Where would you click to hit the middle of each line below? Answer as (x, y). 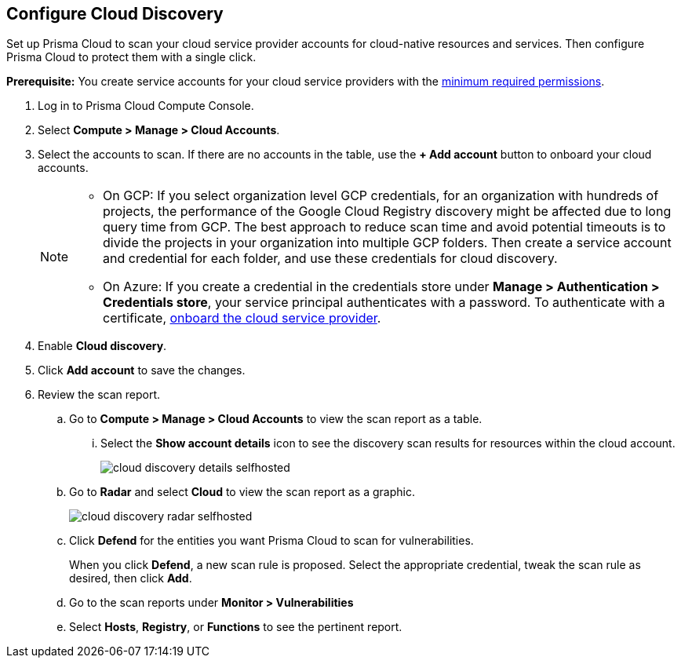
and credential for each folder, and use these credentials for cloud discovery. (330, 259)
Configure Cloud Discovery (115, 14)
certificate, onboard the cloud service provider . (242, 318)
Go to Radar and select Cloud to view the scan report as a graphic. (242, 492)
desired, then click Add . (131, 578)
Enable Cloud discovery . (102, 346)
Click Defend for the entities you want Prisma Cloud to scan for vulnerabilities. (271, 541)
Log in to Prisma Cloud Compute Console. (146, 106)
